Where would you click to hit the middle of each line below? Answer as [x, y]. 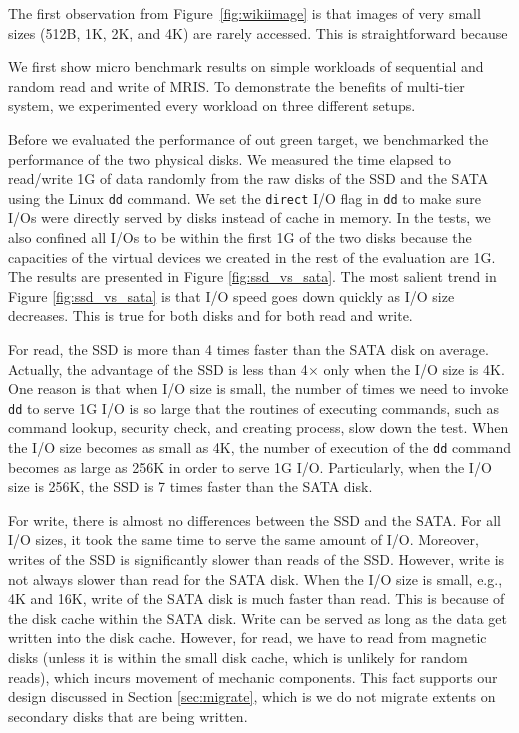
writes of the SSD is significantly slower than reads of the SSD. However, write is [256, 559]
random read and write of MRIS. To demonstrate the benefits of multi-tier [236, 85]
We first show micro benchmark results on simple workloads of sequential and [246, 66]
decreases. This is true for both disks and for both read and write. [210, 315]
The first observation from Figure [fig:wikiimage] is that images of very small [244, 13]
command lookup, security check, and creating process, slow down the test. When [258, 427]
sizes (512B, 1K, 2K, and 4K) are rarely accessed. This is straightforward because [258, 32]
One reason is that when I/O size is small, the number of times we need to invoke [258, 388]
